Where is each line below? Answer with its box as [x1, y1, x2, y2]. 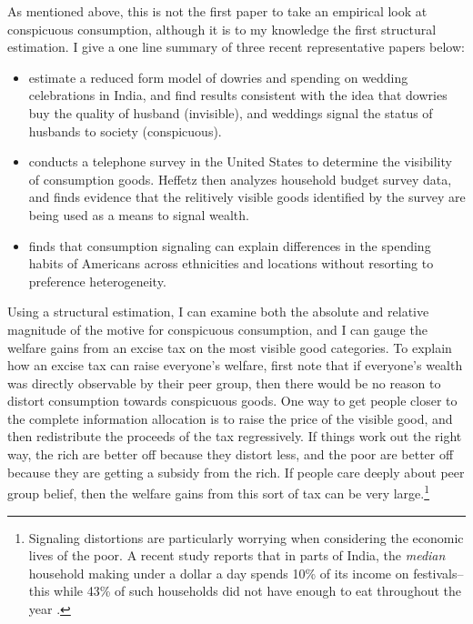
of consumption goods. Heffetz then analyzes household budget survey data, [28, 169, 452, 188]
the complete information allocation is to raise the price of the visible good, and [7, 408, 453, 428]
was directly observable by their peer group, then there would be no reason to [7, 373, 441, 392]
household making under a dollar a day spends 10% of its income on [28, 563, 409, 582]
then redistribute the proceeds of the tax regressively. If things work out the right [7, 427, 462, 446]
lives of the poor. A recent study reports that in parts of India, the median [28, 546, 446, 565]
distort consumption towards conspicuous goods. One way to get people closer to [7, 391, 458, 410]
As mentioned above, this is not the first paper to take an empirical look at [7, 2, 428, 20]
